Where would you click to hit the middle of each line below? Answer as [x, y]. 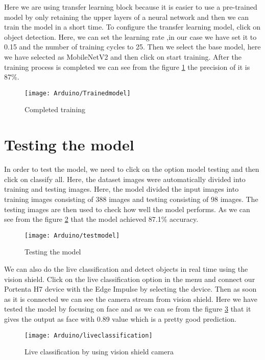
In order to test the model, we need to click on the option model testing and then [132, 169]
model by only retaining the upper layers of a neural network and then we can [127, 17]
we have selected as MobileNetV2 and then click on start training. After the [123, 56]
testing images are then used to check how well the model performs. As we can [127, 209]
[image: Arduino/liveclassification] [89, 335]
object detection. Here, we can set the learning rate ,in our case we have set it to [130, 36]
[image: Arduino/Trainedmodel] [78, 93]
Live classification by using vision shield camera [99, 352]
